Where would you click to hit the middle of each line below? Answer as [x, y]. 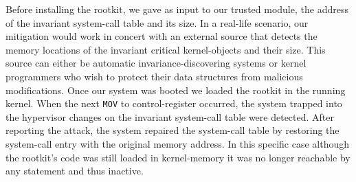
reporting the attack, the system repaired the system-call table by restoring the [173, 130]
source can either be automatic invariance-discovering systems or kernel [156, 63]
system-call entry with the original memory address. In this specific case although [177, 144]
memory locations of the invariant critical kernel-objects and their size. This [166, 49]
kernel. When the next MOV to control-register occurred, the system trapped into [174, 103]
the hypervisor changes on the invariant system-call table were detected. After [170, 116]
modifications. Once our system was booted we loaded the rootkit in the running [176, 90]
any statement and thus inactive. [75, 171]
